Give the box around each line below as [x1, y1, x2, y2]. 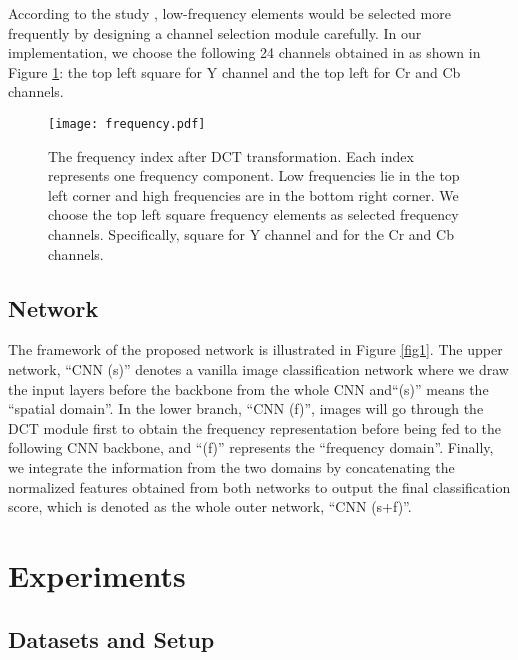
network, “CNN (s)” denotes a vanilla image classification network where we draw [8, 358, 509, 379]
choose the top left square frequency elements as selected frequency [48, 204, 459, 225]
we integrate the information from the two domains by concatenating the [8, 456, 455, 477]
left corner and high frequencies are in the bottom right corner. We [48, 184, 459, 205]
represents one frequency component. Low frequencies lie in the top [48, 165, 460, 186]
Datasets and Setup [8, 623, 215, 654]
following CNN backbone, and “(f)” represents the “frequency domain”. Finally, [8, 437, 494, 458]
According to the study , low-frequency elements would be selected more [8, 3, 451, 23]
